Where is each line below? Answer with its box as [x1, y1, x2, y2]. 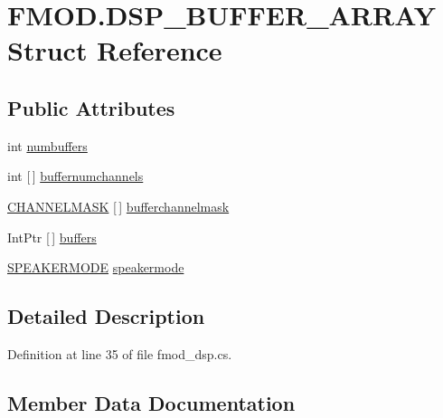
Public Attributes [7, 93, 175, 121]
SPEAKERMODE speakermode [7, 258, 184, 277]
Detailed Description [7, 302, 205, 330]
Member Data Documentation [7, 388, 296, 416]
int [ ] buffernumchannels [7, 166, 144, 185]
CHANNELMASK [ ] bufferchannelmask [7, 196, 230, 215]
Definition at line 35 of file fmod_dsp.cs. [7, 344, 232, 363]
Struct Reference [7, 32, 222, 69]
